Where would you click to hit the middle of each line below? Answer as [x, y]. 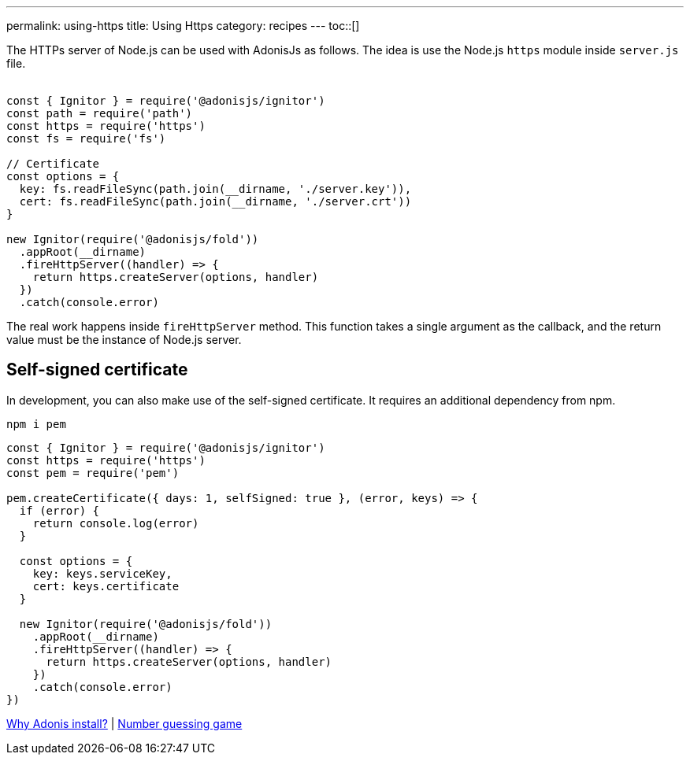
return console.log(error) [116, 523]
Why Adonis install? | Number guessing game [124, 723]
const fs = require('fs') [86, 139]
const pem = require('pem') [93, 473]
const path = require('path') [100, 113]
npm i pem [36, 424]
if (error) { [59, 510]
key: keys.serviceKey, [102, 573]
